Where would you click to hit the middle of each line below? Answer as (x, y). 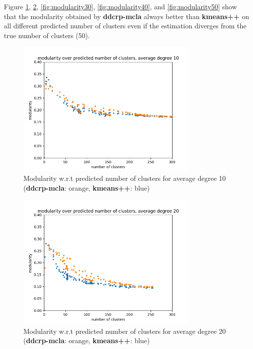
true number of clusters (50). (47, 35)
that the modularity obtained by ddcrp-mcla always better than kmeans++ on (127, 16)
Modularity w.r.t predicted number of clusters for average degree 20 (125, 331)
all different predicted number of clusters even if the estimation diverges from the (125, 26)
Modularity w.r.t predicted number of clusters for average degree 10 (125, 178)
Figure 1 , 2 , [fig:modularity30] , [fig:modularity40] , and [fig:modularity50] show (120, 6)
